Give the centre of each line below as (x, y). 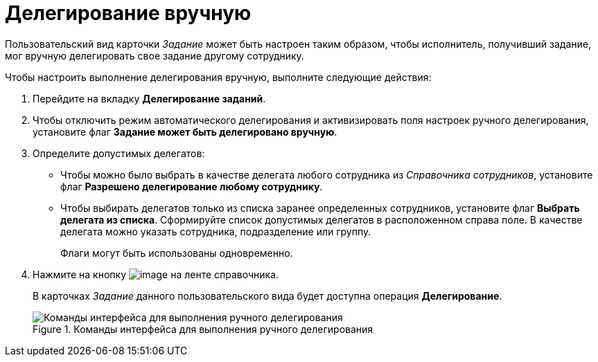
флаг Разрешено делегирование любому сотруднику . (192, 186)
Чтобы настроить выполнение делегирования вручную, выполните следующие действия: (218, 77)
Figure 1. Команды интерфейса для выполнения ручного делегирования (203, 329)
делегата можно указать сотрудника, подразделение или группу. (216, 231)
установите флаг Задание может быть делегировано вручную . (185, 132)
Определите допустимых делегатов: (119, 153)
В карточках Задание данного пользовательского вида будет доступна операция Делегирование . (267, 296)
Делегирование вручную (128, 13)
